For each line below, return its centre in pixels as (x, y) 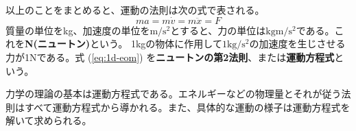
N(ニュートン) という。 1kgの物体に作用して (123, 44)
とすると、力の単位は (218, 30)
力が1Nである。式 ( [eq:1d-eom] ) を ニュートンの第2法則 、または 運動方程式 (170, 57)
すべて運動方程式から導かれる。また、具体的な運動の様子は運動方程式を (187, 107)
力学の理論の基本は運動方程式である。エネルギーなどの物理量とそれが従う (174, 94)
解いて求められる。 (49, 120)
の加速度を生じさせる (297, 44)
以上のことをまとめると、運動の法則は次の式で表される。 (135, 10)
